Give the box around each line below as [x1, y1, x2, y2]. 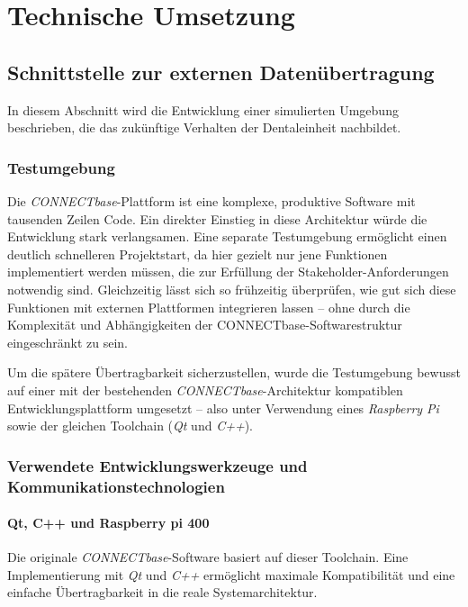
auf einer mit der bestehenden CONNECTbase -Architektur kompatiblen [7, 380, 403, 399]
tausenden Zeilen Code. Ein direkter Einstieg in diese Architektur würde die [7, 209, 427, 228]
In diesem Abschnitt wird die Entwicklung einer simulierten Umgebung [7, 100, 399, 119]
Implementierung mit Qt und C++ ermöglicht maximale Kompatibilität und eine [7, 565, 455, 584]
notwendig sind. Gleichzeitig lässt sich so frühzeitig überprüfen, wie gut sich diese [7, 279, 456, 298]
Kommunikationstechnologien [7, 475, 225, 497]
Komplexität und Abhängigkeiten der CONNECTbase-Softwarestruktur [7, 315, 402, 334]
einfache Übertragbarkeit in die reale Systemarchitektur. [7, 583, 318, 602]
